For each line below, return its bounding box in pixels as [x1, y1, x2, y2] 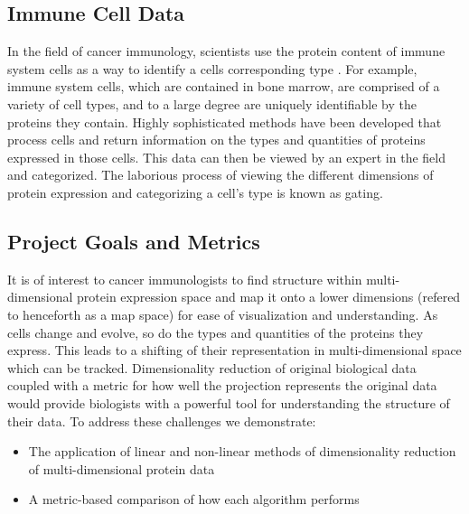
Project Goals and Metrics [7, 227, 260, 255]
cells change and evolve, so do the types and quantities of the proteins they [7, 322, 424, 341]
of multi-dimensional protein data [28, 459, 215, 478]
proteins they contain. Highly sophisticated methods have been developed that [7, 112, 442, 131]
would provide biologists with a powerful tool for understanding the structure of [7, 393, 450, 412]
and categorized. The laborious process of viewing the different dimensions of [7, 165, 434, 184]
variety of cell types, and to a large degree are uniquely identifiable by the [7, 94, 417, 113]
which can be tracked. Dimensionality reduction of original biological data [7, 358, 417, 377]
